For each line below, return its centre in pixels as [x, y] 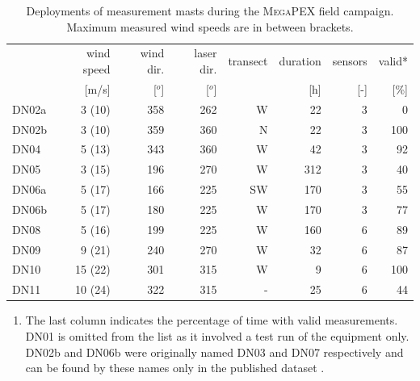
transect [248, 61]
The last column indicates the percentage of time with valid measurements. [212, 320]
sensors [350, 61]
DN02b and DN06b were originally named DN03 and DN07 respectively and [214, 352]
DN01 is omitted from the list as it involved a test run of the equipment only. [217, 336]
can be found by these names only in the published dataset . [175, 368]
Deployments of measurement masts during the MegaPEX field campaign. [210, 10]
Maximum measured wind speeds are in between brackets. [210, 26]
